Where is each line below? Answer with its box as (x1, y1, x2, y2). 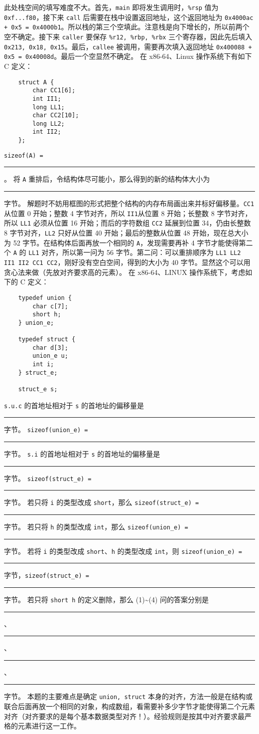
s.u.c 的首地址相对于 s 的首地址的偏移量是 (4, 400, 144, 410)
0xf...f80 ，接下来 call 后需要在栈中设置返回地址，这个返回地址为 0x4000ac (4, 11, 254, 22)
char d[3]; (32, 344, 68, 351)
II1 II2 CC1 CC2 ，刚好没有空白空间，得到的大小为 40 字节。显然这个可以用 (4, 257, 251, 267)
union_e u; (32, 352, 68, 360)
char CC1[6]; (32, 87, 76, 94)
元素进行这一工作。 (17, 721, 81, 731)
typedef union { (18, 294, 72, 301)
